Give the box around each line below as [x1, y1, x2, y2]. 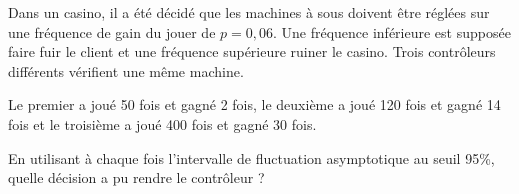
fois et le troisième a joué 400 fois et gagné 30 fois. [8, 113, 317, 134]
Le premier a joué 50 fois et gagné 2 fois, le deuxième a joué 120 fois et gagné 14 [8, 94, 501, 115]
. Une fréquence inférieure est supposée [272, 21, 511, 42]
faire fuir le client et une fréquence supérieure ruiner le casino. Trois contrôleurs [8, 41, 496, 62]
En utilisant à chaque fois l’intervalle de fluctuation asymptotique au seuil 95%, [8, 147, 495, 168]
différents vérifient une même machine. [8, 60, 244, 81]
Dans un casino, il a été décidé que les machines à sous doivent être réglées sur [8, 2, 490, 22]
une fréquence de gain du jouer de [8, 21, 216, 42]
